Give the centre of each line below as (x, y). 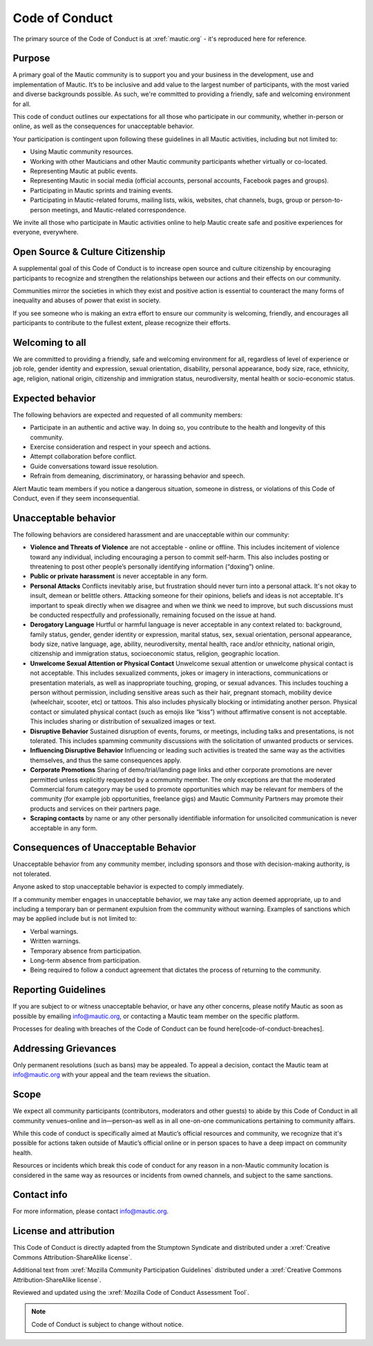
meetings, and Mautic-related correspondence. (119, 210)
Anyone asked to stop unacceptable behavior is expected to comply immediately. (128, 887)
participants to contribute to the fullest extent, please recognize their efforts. (122, 323)
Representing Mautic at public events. (84, 171)
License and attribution (64, 1231)
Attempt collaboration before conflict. (83, 457)
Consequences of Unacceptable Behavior (104, 848)
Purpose (31, 58)
